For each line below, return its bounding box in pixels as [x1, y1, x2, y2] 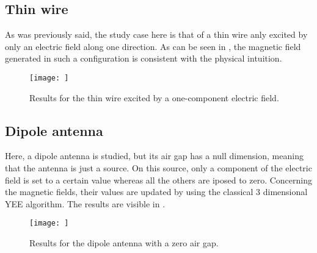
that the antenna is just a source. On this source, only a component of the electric [5, 162, 312, 174]
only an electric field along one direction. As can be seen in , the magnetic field [5, 40, 301, 52]
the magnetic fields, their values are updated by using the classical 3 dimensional [5, 185, 308, 198]
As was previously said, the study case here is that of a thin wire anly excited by [5, 28, 308, 41]
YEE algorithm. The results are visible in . [5, 197, 166, 210]
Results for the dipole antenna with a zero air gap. [29, 237, 219, 249]
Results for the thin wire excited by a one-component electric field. [29, 91, 279, 104]
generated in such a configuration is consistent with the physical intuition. [5, 52, 282, 65]
